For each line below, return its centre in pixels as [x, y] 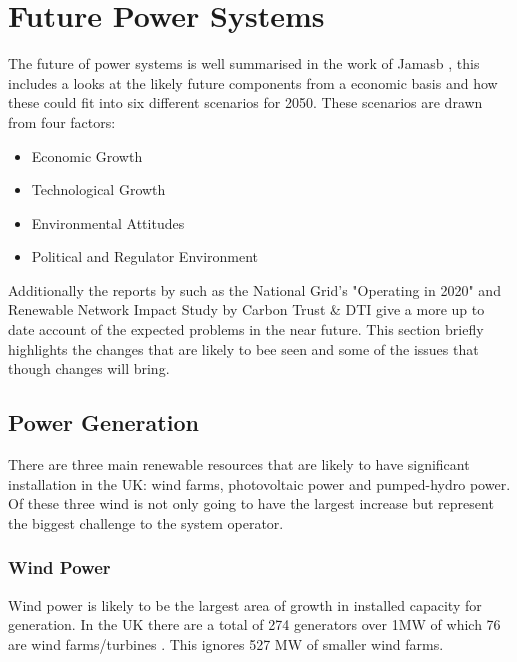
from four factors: [62, 121]
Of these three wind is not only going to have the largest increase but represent [251, 503]
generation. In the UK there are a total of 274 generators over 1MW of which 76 [254, 624]
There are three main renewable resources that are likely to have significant [239, 464]
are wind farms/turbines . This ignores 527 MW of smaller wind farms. [226, 643]
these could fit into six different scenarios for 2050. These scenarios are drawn [245, 102]
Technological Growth [98, 189]
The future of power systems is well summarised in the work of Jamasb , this [244, 63]
